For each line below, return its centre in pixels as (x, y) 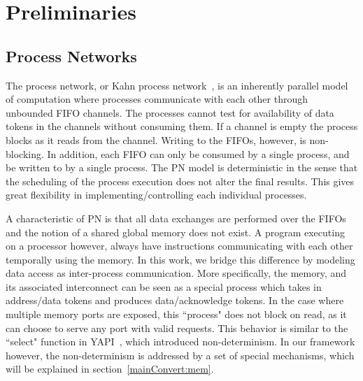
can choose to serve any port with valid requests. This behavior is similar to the (177, 328)
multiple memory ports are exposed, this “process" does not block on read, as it (176, 314)
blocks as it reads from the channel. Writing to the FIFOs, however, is (156, 139)
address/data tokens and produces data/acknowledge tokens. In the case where (175, 300)
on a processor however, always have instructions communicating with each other (179, 246)
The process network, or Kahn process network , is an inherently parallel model (177, 85)
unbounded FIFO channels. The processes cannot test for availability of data (170, 112)
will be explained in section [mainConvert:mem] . (110, 369)
